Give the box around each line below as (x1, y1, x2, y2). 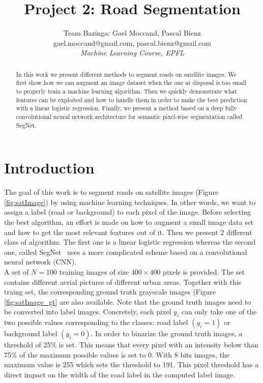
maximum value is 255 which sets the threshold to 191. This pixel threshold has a (4, 359, 259, 370)
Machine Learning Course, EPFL (80, 47, 185, 58)
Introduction (4, 157, 95, 178)
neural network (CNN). (4, 256, 77, 267)
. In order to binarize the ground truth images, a (91, 328, 243, 339)
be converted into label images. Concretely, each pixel (4, 306, 171, 317)
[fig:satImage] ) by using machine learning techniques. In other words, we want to (4, 196, 255, 207)
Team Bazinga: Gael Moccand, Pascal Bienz (64, 27, 201, 38)
